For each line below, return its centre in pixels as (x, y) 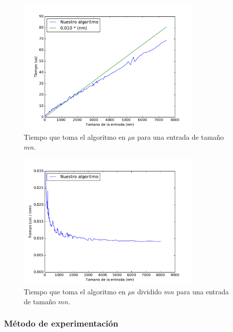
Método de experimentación (61, 323)
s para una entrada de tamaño (178, 137)
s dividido (147, 292)
